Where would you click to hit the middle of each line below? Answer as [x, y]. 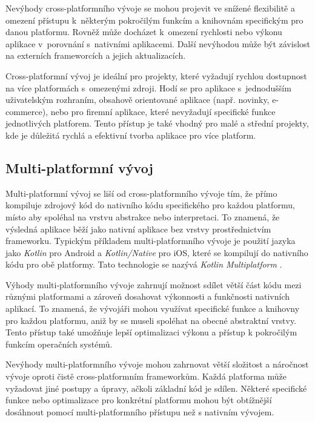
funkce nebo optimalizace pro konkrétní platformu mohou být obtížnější [139, 400]
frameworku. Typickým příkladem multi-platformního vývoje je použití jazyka [151, 241]
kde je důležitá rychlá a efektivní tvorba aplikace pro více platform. [131, 135]
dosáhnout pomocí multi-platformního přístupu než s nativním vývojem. [140, 411]
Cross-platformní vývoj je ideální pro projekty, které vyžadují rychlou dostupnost [156, 75]
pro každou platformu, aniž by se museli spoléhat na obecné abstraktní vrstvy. [151, 320]
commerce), [27, 111]
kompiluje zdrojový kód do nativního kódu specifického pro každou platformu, [150, 205]
